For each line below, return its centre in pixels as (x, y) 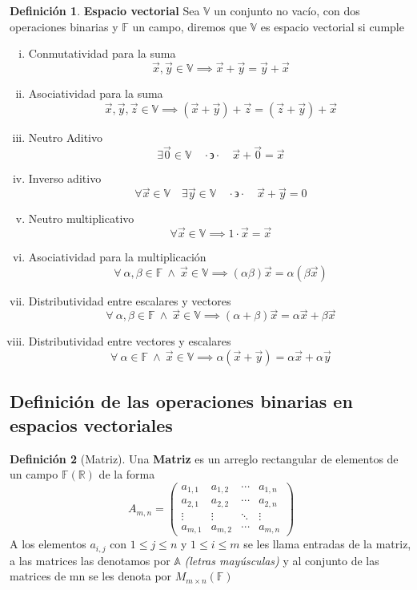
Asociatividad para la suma (96, 93)
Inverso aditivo (65, 178)
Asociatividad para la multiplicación (117, 257)
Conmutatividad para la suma (102, 53)
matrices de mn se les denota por (91, 576)
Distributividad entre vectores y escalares (130, 341)
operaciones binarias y (64, 26)
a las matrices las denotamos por (90, 560)
